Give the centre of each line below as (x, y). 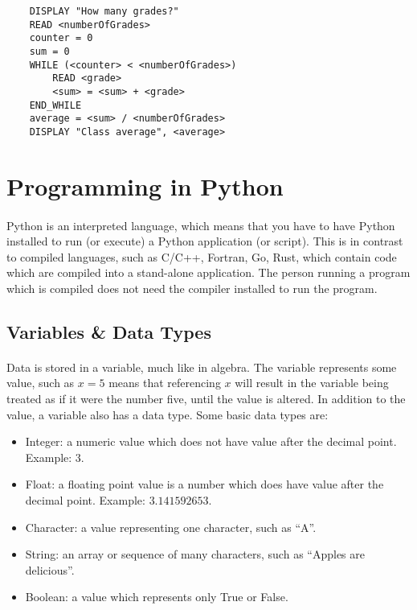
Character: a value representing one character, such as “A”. (171, 527)
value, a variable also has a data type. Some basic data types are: (168, 414)
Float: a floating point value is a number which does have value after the (204, 484)
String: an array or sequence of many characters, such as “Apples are (195, 554)
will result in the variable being (312, 383)
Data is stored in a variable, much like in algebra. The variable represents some (202, 367)
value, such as (41, 383)
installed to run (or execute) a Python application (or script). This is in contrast (205, 241)
